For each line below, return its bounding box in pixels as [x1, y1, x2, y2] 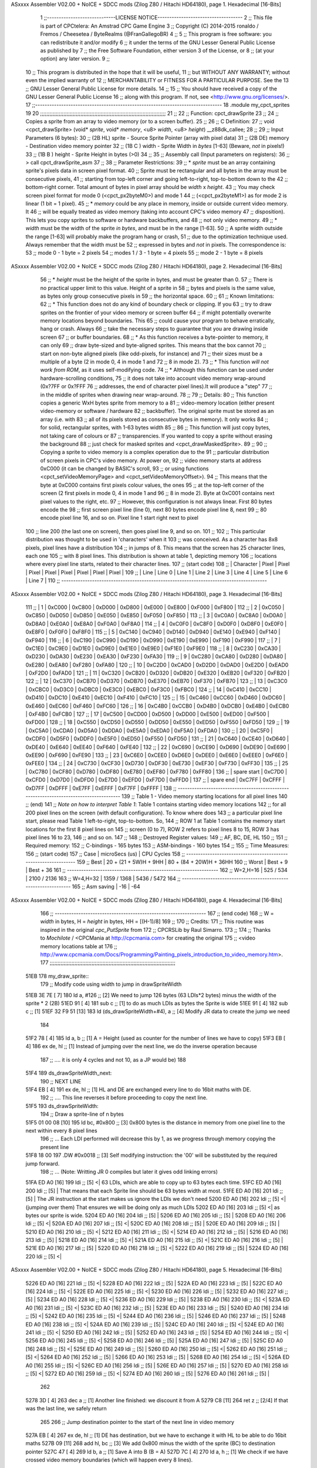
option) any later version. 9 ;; [40, 55, 110, 62]
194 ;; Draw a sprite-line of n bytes [40, 1110, 124, 1118]
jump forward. [25, 1160, 60, 1167]
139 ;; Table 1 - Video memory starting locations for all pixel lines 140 [121, 793, 288, 800]
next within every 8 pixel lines [25, 1127, 97, 1134]
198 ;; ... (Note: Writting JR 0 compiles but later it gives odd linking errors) [40, 1168, 218, 1175]
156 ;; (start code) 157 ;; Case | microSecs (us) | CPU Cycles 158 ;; [25, 850, 185, 857]
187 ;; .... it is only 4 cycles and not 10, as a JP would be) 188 [40, 1056, 186, 1063]
